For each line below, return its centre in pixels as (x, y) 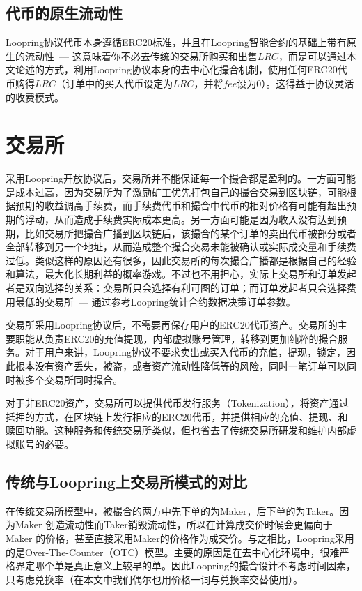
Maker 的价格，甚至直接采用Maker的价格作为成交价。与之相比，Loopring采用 (180, 538)
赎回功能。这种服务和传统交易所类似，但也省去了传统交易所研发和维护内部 (176, 430)
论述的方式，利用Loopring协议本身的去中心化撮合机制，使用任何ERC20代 (181, 69)
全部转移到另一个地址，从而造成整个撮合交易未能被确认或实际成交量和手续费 (181, 247)
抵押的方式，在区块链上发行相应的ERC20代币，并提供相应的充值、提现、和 (177, 416)
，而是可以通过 (312, 55)
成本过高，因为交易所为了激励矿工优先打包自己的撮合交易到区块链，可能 (181, 192)
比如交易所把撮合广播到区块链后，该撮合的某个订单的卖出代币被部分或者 (190, 233)
